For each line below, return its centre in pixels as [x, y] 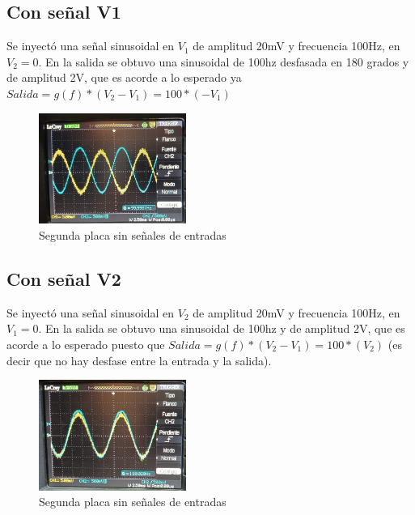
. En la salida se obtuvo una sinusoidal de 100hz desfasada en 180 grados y [224, 61]
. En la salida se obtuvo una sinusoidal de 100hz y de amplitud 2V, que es [222, 328]
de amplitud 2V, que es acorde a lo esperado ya [124, 77]
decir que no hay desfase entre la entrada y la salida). [139, 360]
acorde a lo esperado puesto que [86, 345]
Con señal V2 [64, 279]
